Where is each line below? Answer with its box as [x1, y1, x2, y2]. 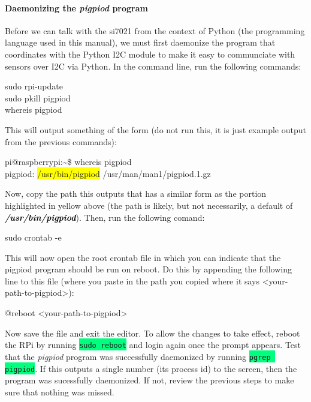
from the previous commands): [5, 135, 117, 148]
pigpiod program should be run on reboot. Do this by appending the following [5, 263, 292, 275]
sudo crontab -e [5, 231, 62, 244]
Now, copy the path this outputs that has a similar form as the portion [5, 187, 267, 200]
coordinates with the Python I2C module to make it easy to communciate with [5, 47, 295, 60]
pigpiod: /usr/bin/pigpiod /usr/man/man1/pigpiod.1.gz [5, 167, 211, 179]
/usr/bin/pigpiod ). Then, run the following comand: [5, 211, 205, 223]
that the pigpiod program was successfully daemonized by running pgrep [5, 350, 271, 362]
